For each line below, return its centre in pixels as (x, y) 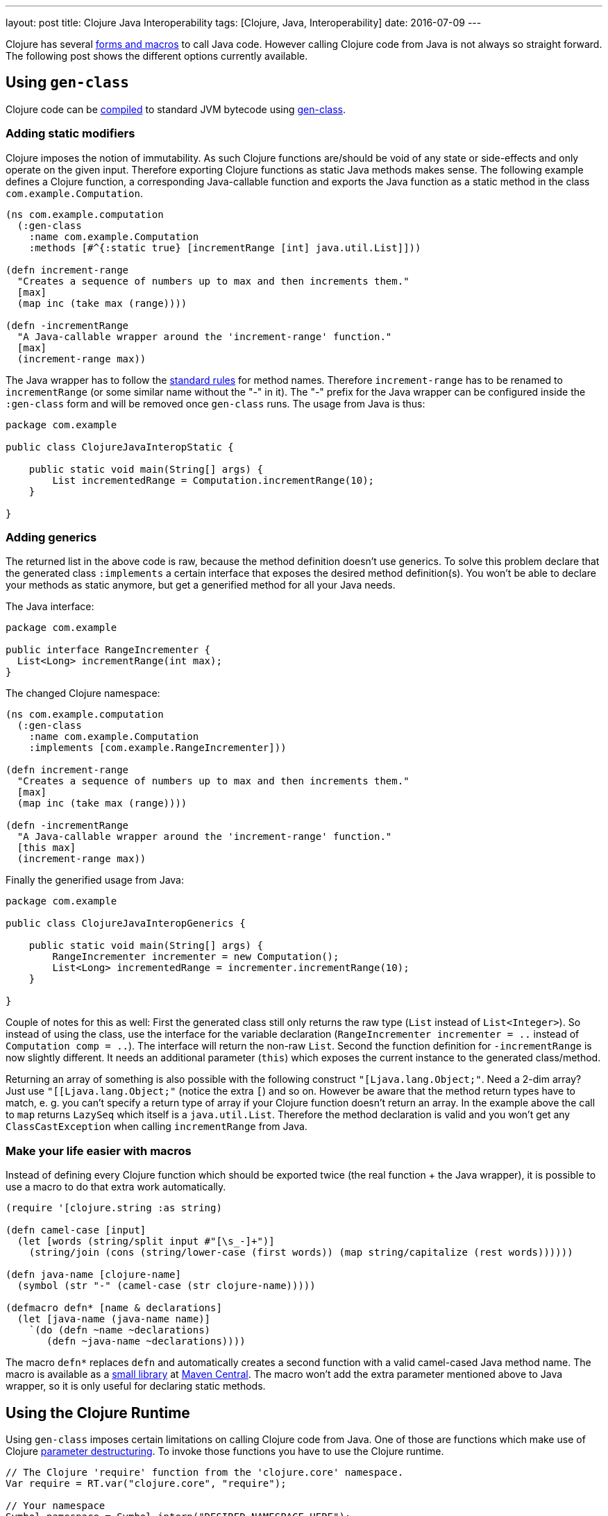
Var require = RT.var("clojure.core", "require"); (146, 1483)
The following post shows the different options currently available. (157, 56)
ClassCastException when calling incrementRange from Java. (157, 1127)
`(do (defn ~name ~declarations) (120, 1330)
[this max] (47, 848)
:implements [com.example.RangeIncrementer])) (158, 748)
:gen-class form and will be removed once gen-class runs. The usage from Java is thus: (216, 403)
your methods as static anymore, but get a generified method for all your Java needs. (201, 585)
